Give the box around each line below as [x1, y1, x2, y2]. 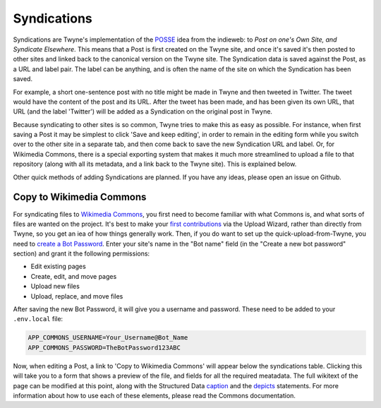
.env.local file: [13, 315, 64, 323]
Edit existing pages [30, 262, 86, 271]
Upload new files [30, 282, 80, 291]
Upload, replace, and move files [30, 292, 123, 300]
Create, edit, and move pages [30, 272, 117, 280]
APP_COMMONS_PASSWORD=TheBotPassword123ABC [28, 343, 181, 352]
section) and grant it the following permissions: [13, 249, 150, 258]
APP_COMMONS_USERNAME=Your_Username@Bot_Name [28, 334, 188, 342]
